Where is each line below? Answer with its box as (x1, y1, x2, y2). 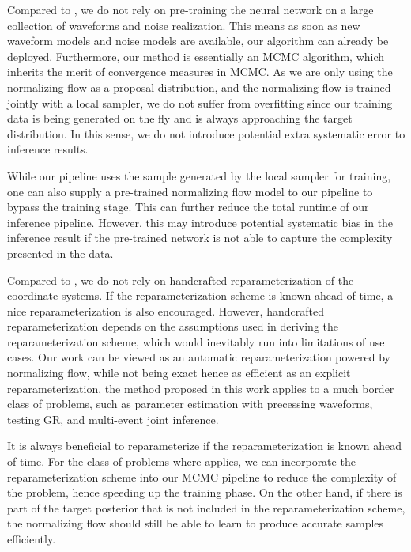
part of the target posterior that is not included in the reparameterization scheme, (7, 499, 405, 516)
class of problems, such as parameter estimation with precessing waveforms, (7, 395, 373, 412)
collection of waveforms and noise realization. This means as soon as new (7, 17, 360, 33)
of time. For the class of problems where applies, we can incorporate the (7, 453, 356, 470)
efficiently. (7, 531, 56, 546)
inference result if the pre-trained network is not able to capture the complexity (7, 229, 393, 246)
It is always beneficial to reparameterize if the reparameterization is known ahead (7, 437, 402, 454)
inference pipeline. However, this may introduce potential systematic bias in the (7, 214, 394, 230)
